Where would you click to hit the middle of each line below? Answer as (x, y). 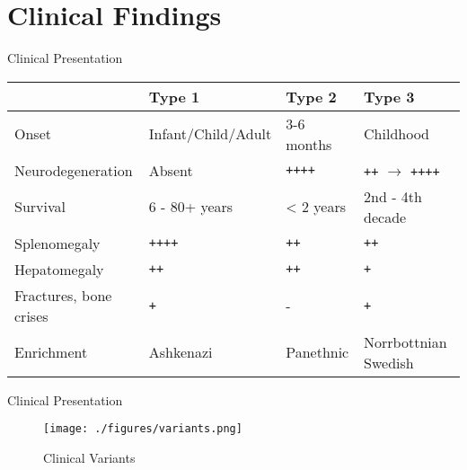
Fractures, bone (63, 295)
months (309, 144)
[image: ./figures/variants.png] (143, 429)
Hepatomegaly (59, 269)
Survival (40, 207)
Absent (171, 170)
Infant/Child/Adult (210, 134)
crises (31, 315)
